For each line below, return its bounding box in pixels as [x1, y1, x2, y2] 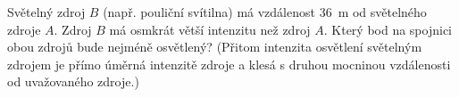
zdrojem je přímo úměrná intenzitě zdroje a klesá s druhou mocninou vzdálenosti [7, 54, 451, 73]
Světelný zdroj [7, 3, 86, 20]
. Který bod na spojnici [323, 20, 452, 38]
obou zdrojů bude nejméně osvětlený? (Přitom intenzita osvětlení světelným [7, 37, 422, 56]
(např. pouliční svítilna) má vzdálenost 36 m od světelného [103, 3, 427, 20]
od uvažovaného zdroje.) [7, 72, 139, 91]
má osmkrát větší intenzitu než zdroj [109, 20, 311, 38]
